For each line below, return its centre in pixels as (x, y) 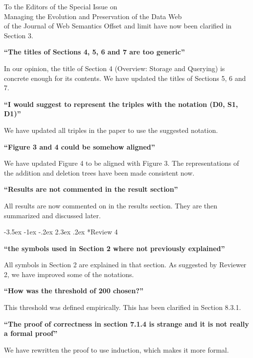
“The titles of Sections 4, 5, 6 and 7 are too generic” (94, 52)
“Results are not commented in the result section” (91, 189)
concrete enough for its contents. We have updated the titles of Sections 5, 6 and (125, 78)
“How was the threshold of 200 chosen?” (74, 291)
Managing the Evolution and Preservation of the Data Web (93, 16)
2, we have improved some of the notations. (69, 274)
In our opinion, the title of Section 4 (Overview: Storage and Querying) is (115, 68)
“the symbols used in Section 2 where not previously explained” (115, 248)
